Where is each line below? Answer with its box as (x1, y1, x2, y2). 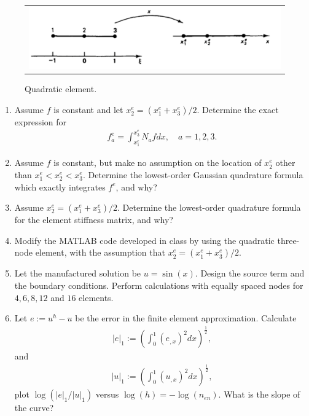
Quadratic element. (25, 82, 97, 95)
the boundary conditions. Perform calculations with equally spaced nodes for (14, 278, 303, 291)
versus (95, 388, 119, 401)
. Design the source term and (195, 267, 305, 280)
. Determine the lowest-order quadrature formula (117, 201, 301, 214)
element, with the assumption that (35, 246, 165, 259)
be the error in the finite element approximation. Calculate (75, 312, 297, 324)
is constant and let (53, 103, 123, 116)
